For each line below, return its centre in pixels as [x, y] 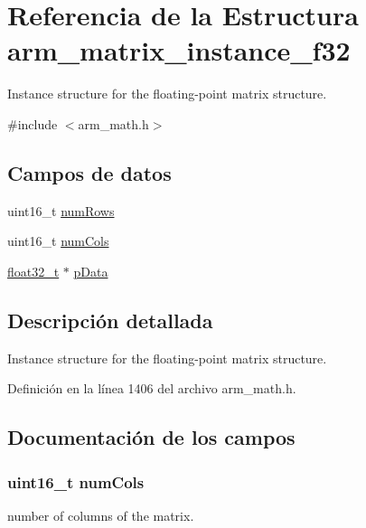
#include [33, 123]
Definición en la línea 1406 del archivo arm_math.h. [152, 388]
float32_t [33, 271]
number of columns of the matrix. [101, 515]
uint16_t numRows [61, 210]
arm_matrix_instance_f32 [179, 50]
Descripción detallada [110, 320]
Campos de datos [89, 172]
